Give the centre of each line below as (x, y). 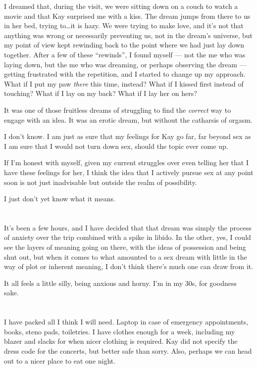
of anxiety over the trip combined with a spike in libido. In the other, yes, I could (128, 237)
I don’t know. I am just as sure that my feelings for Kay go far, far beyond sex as (128, 136)
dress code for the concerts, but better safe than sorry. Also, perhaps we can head (128, 351)
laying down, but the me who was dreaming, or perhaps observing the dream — (125, 64)
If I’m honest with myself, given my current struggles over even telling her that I (126, 162)
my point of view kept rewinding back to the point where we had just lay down (124, 45)
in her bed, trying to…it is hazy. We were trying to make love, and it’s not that (124, 25)
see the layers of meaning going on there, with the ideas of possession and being (125, 247)
